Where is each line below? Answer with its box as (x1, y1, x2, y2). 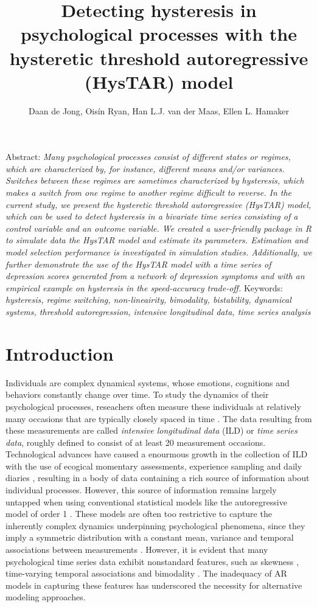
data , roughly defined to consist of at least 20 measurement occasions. (5, 435, 266, 448)
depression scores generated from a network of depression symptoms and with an (5, 269, 305, 282)
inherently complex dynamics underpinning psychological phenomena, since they (5, 519, 305, 532)
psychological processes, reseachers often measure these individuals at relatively (5, 400, 301, 412)
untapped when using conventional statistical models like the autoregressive (5, 495, 287, 508)
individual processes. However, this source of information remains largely (5, 484, 277, 496)
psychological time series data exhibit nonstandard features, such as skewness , (5, 555, 299, 567)
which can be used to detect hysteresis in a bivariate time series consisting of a (5, 210, 298, 223)
